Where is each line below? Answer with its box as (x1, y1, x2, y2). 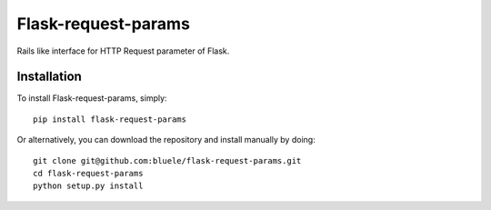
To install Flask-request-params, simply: (16, 93, 167, 104)
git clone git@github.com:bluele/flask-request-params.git (33, 155, 302, 165)
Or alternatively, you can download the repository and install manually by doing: (16, 135, 316, 145)
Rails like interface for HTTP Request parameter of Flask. (16, 45, 230, 56)
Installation (16, 69, 82, 85)
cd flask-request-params (33, 168, 144, 179)
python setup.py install (33, 181, 144, 191)
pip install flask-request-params (33, 114, 186, 125)
